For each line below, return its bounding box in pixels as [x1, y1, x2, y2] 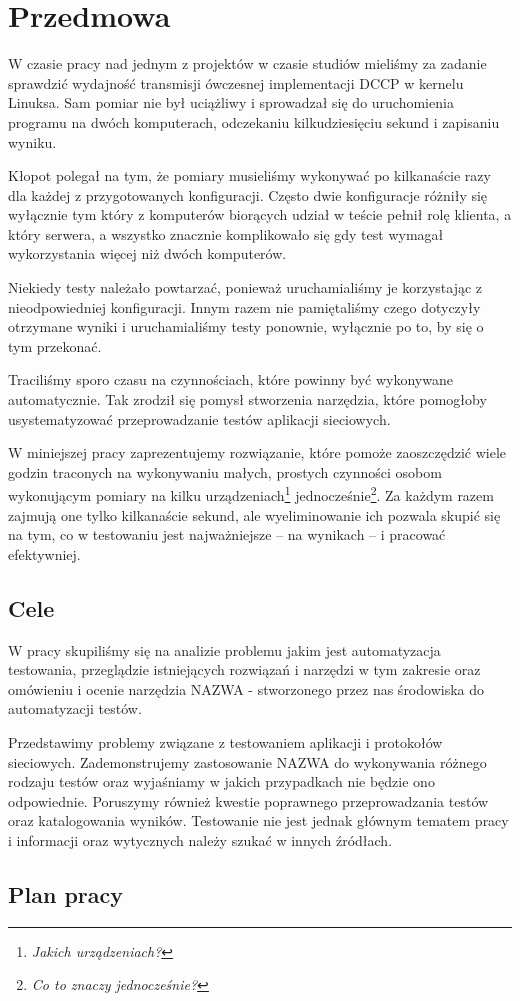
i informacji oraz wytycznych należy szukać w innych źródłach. [8, 829, 393, 850]
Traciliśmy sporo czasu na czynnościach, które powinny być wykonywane [8, 369, 453, 390]
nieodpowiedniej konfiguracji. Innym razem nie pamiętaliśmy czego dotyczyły [8, 296, 481, 317]
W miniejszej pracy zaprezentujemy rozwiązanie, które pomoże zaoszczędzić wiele [8, 442, 506, 463]
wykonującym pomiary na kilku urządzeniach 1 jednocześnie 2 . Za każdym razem [8, 482, 494, 506]
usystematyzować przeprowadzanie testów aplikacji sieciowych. [8, 408, 391, 429]
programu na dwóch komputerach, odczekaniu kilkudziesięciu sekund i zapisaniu [8, 111, 500, 132]
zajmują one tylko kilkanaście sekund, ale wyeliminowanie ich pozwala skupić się [8, 504, 501, 525]
